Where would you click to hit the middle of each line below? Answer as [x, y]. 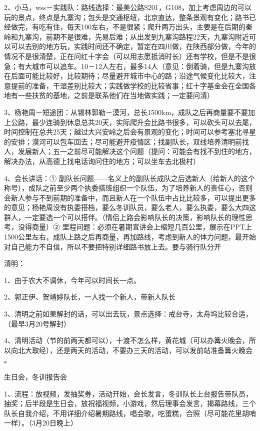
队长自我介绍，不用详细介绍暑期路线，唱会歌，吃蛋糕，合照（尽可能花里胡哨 [130, 413]
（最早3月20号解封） [37, 323]
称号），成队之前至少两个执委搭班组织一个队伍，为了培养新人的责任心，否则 [128, 188]
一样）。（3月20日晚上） [41, 423]
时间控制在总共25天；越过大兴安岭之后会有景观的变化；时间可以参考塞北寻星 [130, 132]
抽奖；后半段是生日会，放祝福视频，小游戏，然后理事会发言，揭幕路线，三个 [130, 403]
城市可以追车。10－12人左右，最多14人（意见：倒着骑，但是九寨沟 [140, 66]
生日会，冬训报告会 [35, 376]
